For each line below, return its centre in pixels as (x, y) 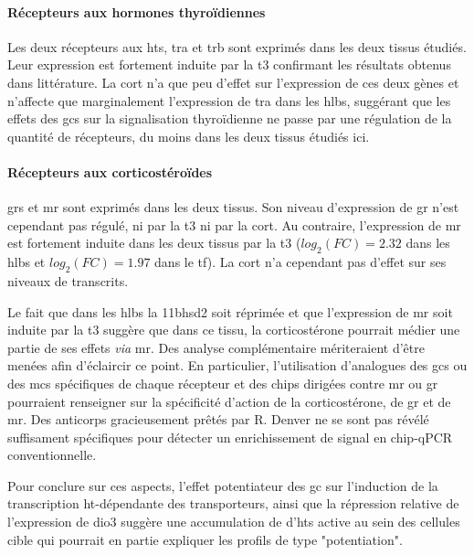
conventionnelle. (52, 455)
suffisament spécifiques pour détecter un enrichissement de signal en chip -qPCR (230, 437)
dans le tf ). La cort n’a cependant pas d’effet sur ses (300, 262)
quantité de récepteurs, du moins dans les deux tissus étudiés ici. (189, 136)
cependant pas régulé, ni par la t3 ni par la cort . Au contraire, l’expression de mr (234, 224)
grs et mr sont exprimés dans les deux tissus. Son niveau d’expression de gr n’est (233, 207)
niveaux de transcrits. (68, 280)
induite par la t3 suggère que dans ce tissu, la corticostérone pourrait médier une (234, 330)
